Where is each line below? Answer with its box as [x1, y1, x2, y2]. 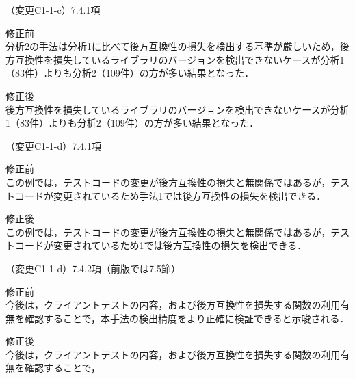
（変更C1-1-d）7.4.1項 [5, 138, 101, 153]
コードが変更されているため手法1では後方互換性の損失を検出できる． [14, 188, 326, 202]
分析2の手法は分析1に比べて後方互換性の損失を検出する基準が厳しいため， [5, 39, 340, 53]
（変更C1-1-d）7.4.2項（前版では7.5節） [5, 261, 181, 275]
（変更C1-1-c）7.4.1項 [5, 3, 101, 16]
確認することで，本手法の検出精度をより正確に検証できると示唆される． [24, 311, 350, 325]
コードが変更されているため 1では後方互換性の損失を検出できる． [14, 238, 307, 252]
